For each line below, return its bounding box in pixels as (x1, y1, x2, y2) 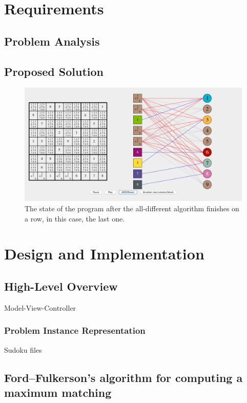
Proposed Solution (4, 63, 104, 79)
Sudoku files (4, 344, 42, 355)
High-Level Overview (4, 278, 118, 294)
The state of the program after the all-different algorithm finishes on (25, 203, 239, 214)
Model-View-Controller (4, 302, 76, 313)
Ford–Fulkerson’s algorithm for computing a (4, 369, 243, 385)
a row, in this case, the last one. (25, 213, 125, 224)
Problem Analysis (4, 33, 100, 49)
